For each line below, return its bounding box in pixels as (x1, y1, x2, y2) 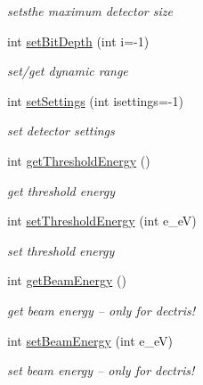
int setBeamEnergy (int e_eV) (7, 331, 174, 349)
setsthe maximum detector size (7, 2, 173, 20)
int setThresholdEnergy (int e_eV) (7, 211, 197, 230)
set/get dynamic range (7, 61, 128, 80)
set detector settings (7, 121, 115, 140)
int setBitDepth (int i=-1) (7, 31, 150, 50)
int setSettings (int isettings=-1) (7, 91, 183, 110)
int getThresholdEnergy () (7, 151, 150, 169)
